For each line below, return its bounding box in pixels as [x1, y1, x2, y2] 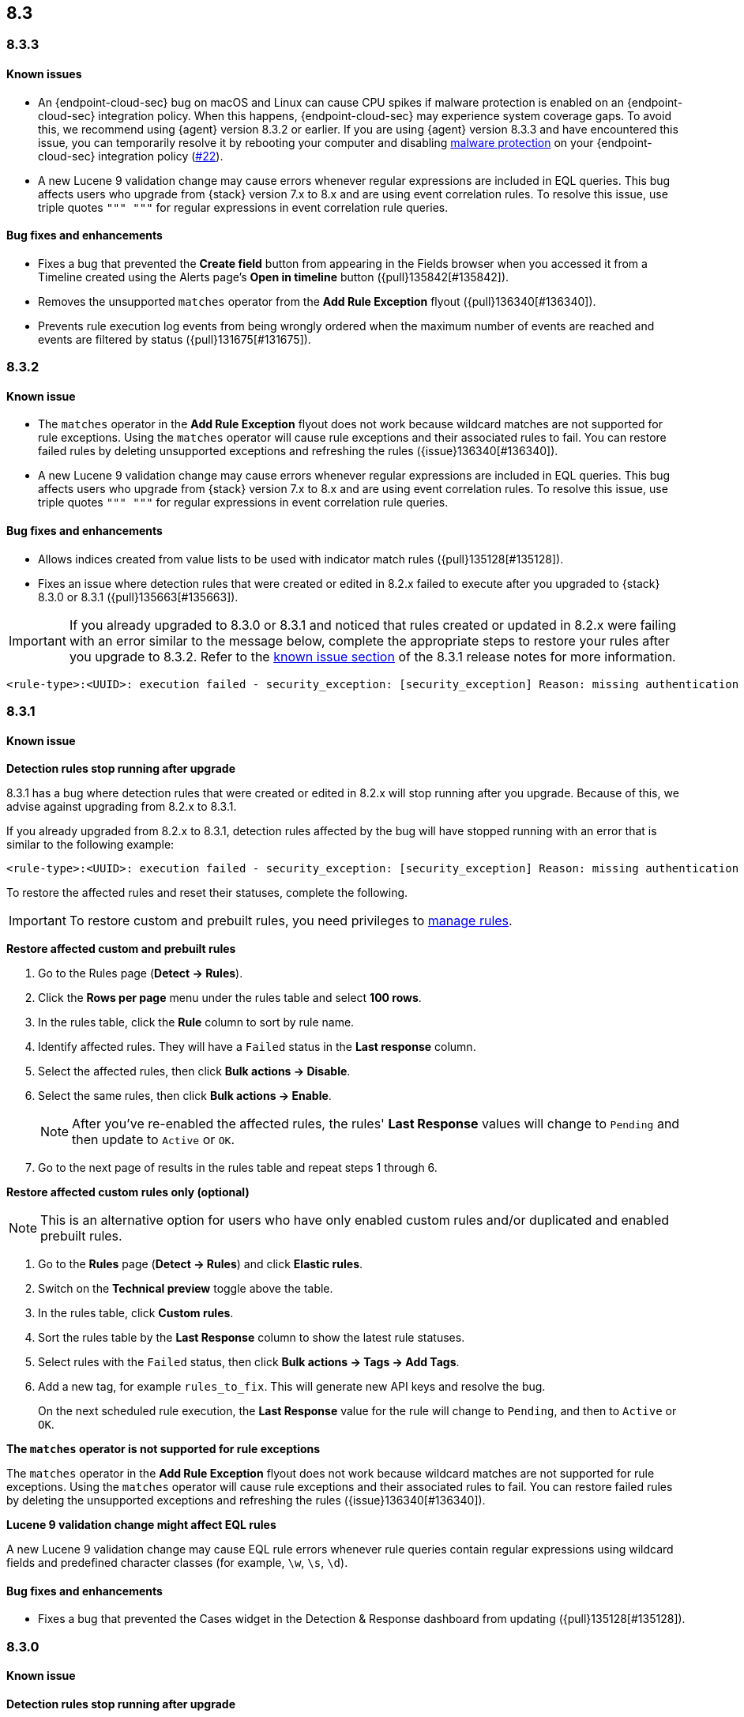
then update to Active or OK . [72, 1131, 235, 1148]
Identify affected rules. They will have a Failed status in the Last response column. [38, 1040, 476, 1054]
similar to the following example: [6, 838, 175, 852]
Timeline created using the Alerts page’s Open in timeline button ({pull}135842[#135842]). [38, 269, 509, 284]
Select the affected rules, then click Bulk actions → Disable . [38, 1064, 351, 1079]
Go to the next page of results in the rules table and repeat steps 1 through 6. [38, 1161, 438, 1175]
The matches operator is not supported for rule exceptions [6, 1442, 321, 1456]
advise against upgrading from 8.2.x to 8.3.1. [6, 800, 237, 814]
